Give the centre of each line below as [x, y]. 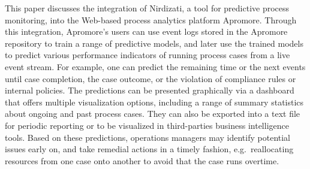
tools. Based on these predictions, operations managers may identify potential [148, 137]
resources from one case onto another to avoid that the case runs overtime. [142, 160]
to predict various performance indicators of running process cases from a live [148, 55]
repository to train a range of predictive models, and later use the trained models [154, 43]
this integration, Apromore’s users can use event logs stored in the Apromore [146, 31]
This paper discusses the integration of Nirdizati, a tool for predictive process [147, 8]
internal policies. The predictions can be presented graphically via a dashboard [150, 90]
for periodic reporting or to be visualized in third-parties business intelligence [147, 125]
